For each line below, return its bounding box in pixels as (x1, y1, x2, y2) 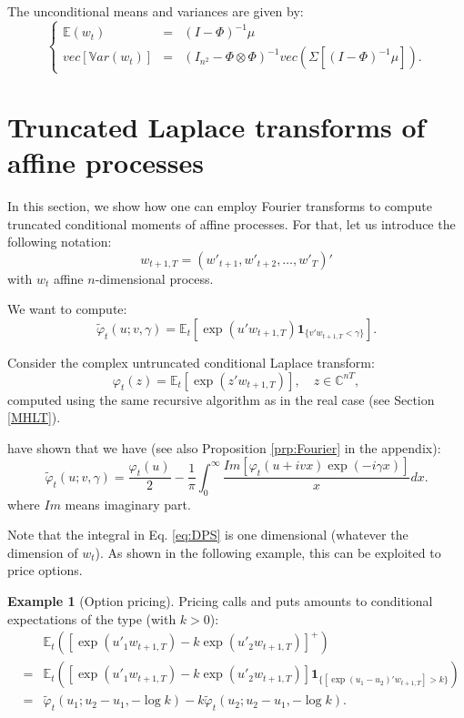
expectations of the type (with (7, 609, 177, 628)
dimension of (7, 542, 78, 561)
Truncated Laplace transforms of (7, 107, 426, 145)
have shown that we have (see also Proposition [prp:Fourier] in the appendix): (7, 438, 441, 457)
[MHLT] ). (7, 408, 61, 427)
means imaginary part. (65, 494, 191, 513)
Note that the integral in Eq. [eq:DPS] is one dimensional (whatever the (7, 525, 409, 544)
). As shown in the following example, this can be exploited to (95, 542, 441, 561)
